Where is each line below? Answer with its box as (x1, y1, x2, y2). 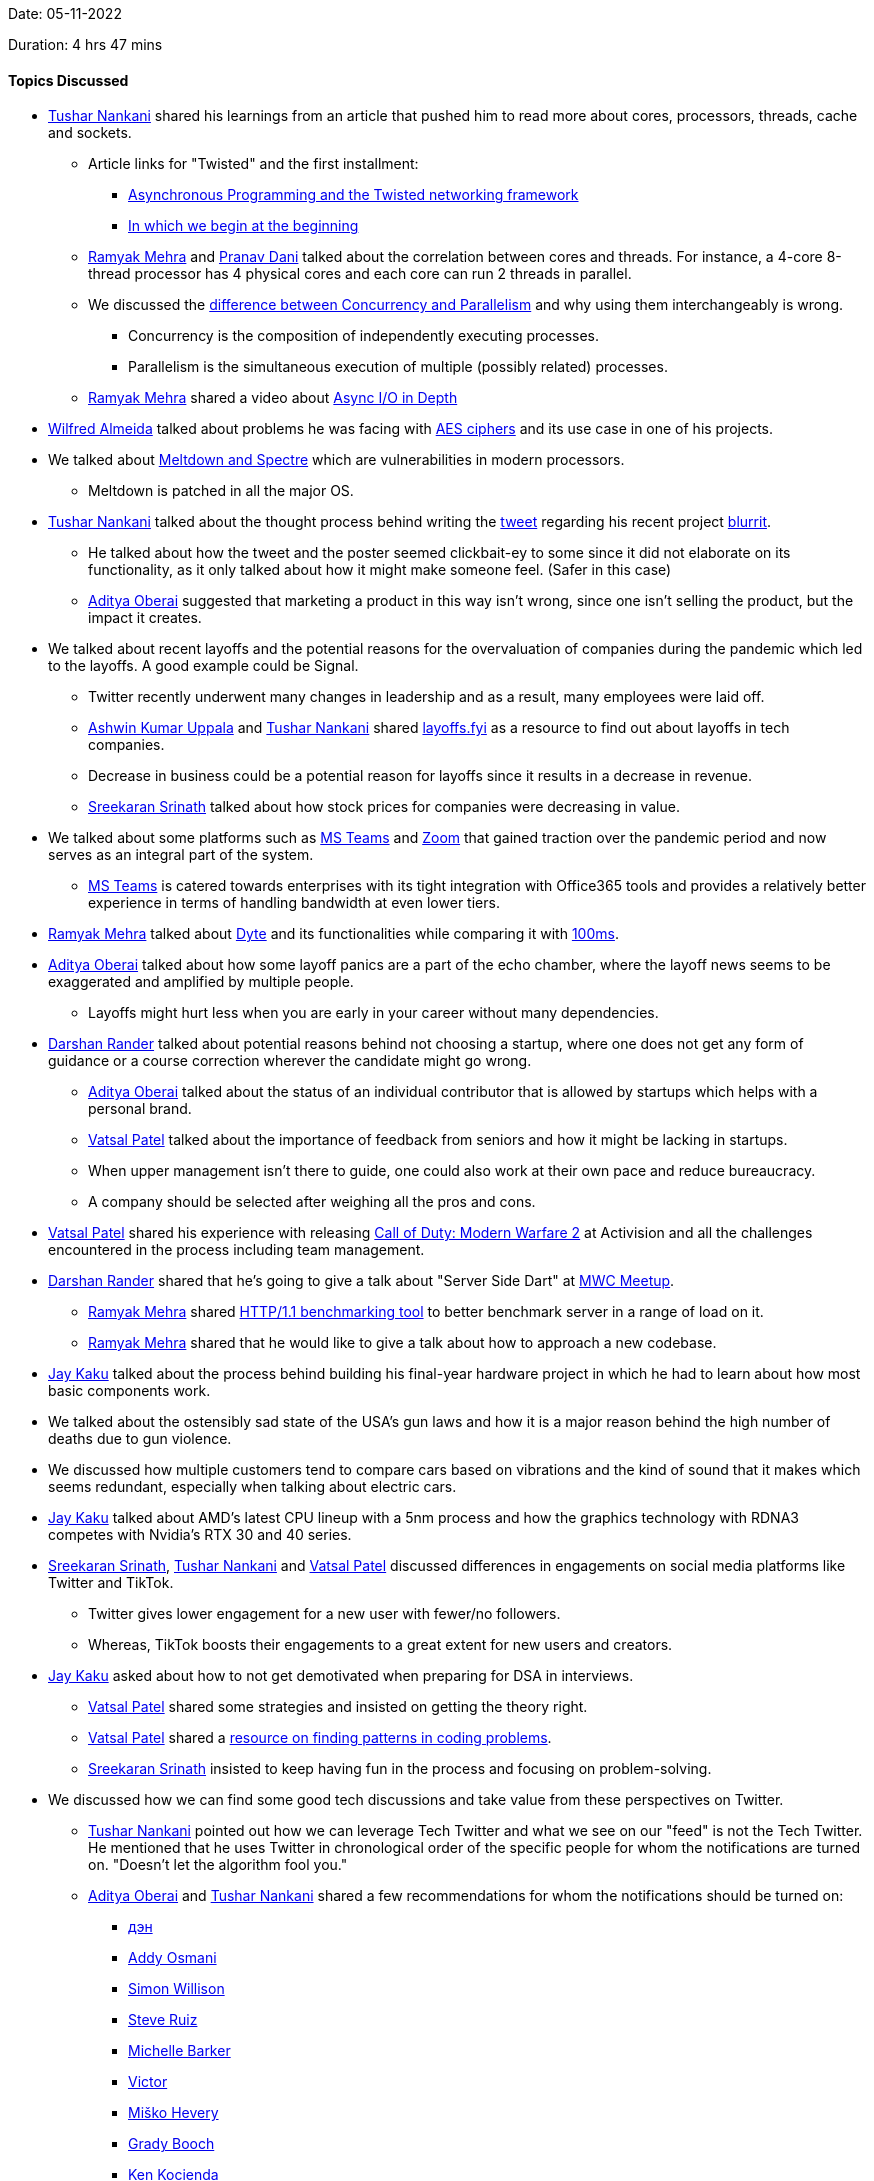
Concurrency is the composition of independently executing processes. (128, 327, 599, 345)
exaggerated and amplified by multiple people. (48, 973, 354, 991)
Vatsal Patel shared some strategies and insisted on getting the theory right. (88, 1698, 588, 1716)
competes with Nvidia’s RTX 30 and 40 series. (48, 1526, 352, 1544)
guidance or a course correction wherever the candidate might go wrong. (48, 1052, 532, 1070)
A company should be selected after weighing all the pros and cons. (88, 1193, 536, 1211)
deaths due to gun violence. (48, 1430, 232, 1448)
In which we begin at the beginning (128, 217, 359, 235)
